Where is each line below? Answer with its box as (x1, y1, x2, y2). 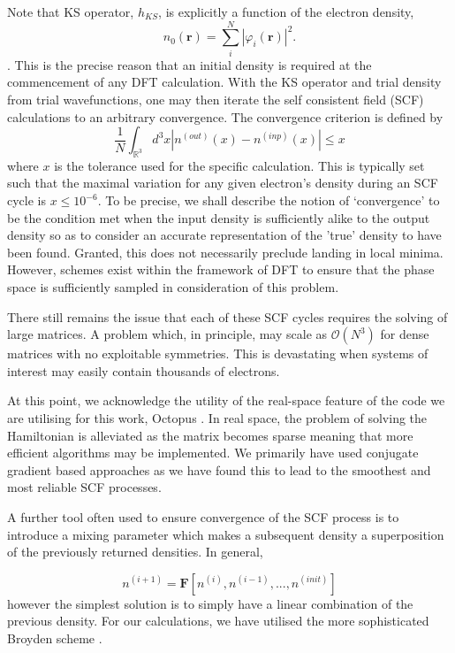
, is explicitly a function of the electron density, (158, 3, 414, 20)
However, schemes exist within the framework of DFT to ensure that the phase (7, 260, 435, 279)
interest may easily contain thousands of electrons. (7, 361, 280, 380)
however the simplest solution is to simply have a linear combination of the (7, 594, 413, 612)
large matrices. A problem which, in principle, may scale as (7, 325, 328, 343)
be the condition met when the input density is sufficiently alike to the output (7, 208, 430, 227)
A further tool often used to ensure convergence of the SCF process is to (7, 507, 399, 526)
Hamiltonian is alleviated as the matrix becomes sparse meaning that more (7, 426, 413, 444)
